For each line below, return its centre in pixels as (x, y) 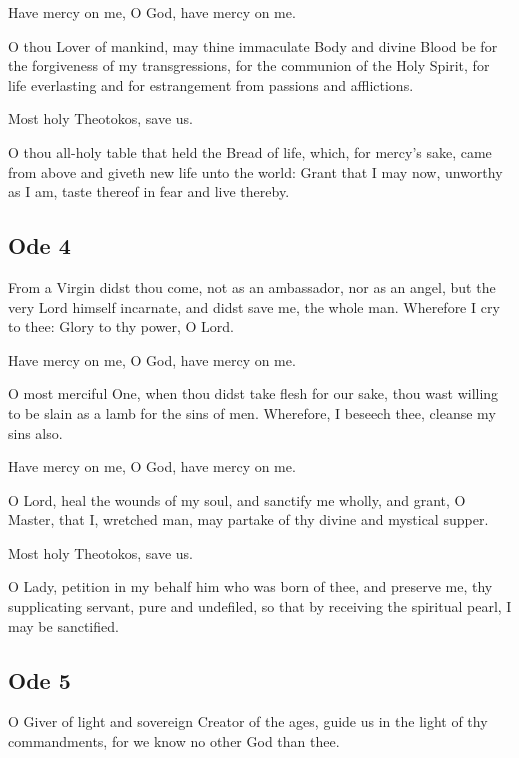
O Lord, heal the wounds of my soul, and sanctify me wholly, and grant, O (237, 499)
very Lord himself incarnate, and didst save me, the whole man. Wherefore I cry (254, 306)
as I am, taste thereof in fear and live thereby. (149, 191)
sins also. (35, 432)
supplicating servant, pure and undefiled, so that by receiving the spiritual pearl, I (260, 606)
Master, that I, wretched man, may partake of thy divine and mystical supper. (248, 519)
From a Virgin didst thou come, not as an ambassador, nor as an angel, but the (252, 286)
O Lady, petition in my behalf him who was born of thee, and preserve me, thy (250, 586)
